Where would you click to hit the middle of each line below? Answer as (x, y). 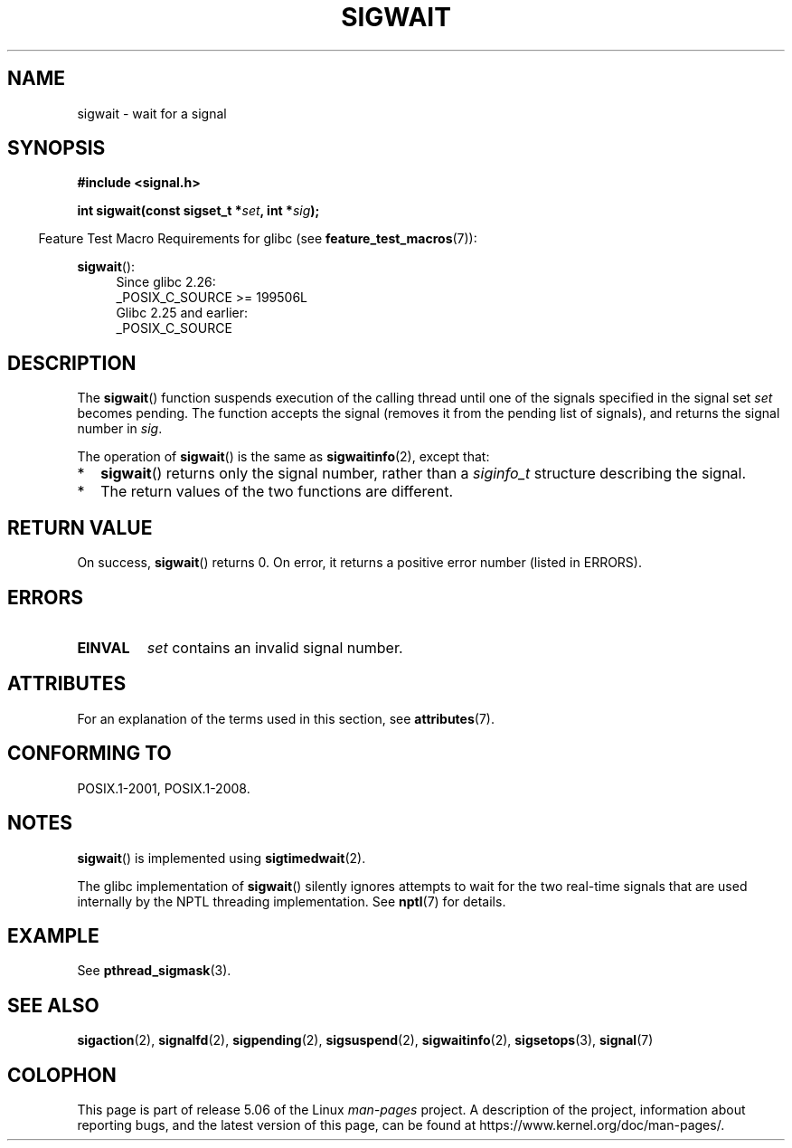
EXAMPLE (53, 935)
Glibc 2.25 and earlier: (182, 313)
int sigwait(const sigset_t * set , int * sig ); (198, 211)
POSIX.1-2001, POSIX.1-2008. (164, 788)
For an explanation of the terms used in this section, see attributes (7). (286, 718)
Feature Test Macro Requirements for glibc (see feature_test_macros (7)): (258, 239)
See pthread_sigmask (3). (154, 971)
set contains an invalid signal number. (275, 647)
